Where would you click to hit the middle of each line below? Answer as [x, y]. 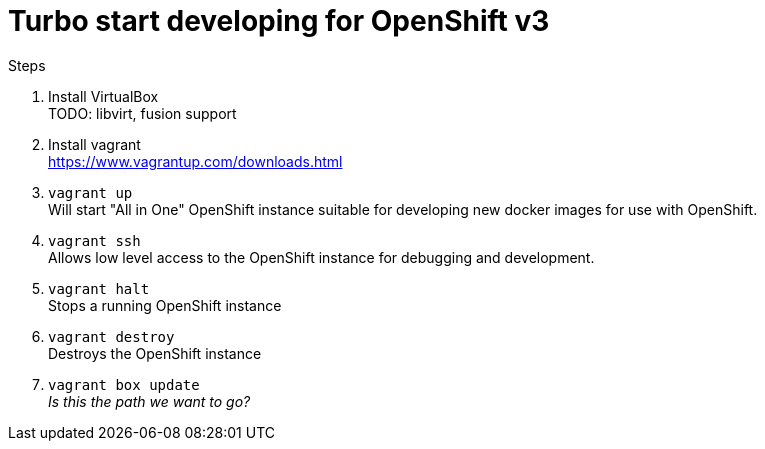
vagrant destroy [111, 336]
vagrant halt [99, 288]
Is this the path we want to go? [149, 401]
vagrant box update [124, 384]
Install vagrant [94, 144]
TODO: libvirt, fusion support [142, 113]
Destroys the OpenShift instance [155, 353]
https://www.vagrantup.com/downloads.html [195, 161]
